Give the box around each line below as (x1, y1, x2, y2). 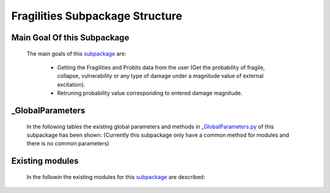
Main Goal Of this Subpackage (11, 32, 130, 43)
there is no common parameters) (26, 140, 109, 147)
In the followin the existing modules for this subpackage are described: (26, 173, 205, 180)
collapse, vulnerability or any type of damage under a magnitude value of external (57, 72, 264, 79)
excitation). (57, 81, 86, 88)
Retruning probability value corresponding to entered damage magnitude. (57, 89, 243, 97)
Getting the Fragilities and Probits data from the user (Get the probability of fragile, (57, 64, 265, 71)
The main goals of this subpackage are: (26, 49, 127, 57)
